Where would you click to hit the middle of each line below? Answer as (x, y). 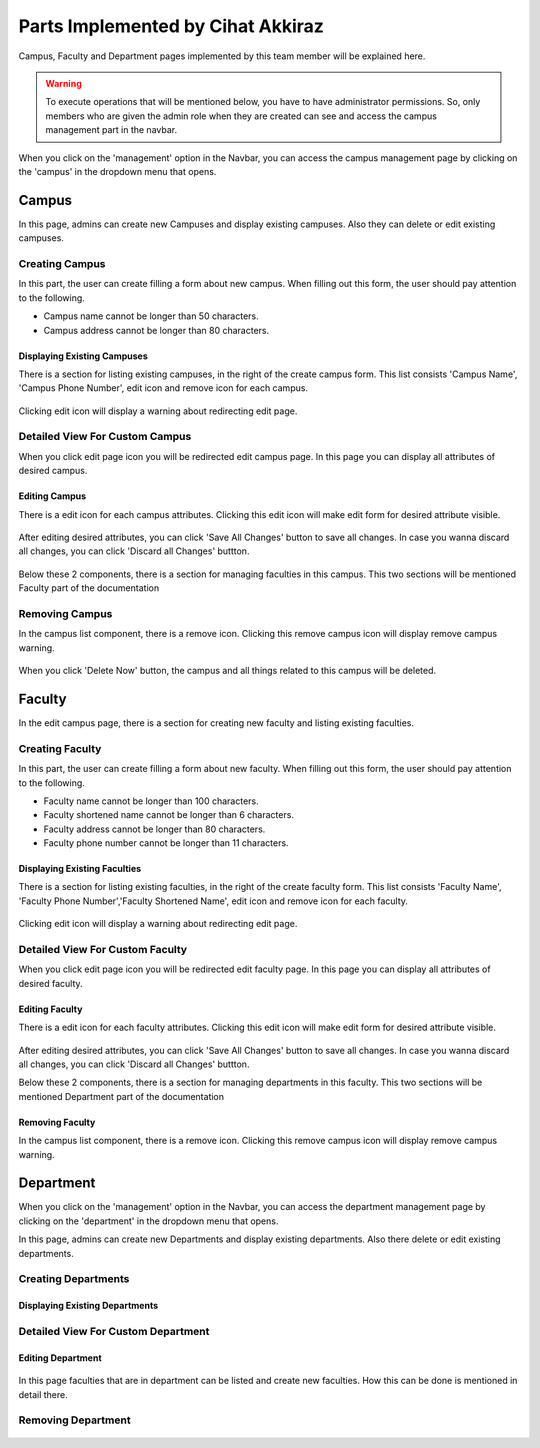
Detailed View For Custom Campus (105, 437)
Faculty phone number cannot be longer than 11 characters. (166, 843)
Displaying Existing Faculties (80, 869)
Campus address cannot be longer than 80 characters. (156, 330)
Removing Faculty (57, 1122)
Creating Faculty (60, 748)
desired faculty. (51, 983)
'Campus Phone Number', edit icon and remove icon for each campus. (163, 388)
